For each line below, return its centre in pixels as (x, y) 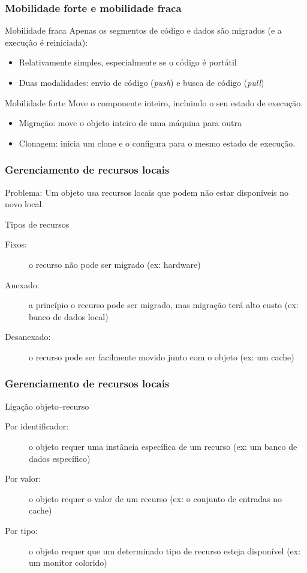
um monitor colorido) (68, 562)
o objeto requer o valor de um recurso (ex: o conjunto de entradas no (155, 498)
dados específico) (60, 458)
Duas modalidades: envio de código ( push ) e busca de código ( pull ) (142, 82)
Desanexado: (28, 337)
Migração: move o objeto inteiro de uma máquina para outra (130, 123)
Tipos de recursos (37, 224)
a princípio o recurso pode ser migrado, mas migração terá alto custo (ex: (164, 305)
